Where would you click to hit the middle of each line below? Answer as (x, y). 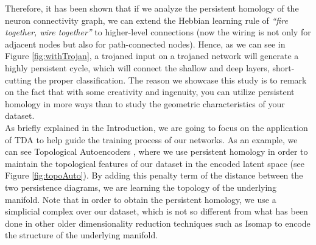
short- (283, 67)
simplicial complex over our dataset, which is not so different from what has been (156, 211)
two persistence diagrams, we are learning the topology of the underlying (141, 187)
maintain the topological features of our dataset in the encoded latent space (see (155, 163)
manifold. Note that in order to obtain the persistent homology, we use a (141, 199)
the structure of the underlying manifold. (82, 235)
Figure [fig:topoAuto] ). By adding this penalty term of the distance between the (154, 175)
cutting (18, 80)
